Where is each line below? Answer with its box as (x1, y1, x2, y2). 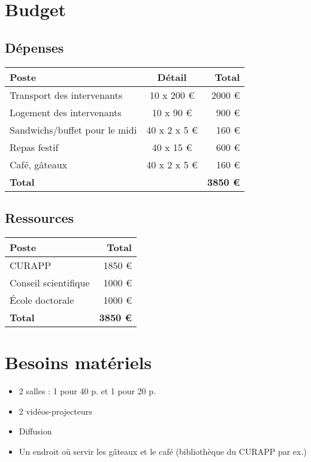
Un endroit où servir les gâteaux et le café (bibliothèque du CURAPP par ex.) (19, 445, 307, 457)
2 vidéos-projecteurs (19, 404, 92, 417)
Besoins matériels (5, 349, 152, 374)
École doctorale (10, 292, 74, 307)
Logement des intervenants (10, 105, 122, 119)
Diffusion (19, 425, 52, 437)
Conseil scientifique (10, 275, 90, 289)
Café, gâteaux (10, 157, 68, 171)
